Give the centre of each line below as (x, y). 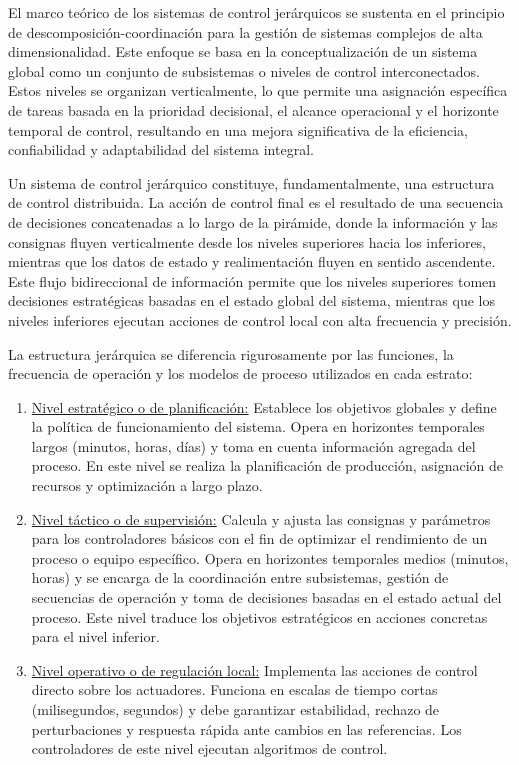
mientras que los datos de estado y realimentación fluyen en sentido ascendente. (252, 261)
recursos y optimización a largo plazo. (147, 485)
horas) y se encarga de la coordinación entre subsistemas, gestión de (240, 577)
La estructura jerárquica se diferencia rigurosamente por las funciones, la (231, 353)
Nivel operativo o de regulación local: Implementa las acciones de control (254, 669)
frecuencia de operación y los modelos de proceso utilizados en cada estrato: (240, 373)
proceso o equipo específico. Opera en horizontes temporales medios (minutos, (270, 557)
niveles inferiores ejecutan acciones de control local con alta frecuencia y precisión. (260, 319)
